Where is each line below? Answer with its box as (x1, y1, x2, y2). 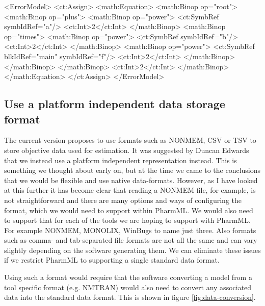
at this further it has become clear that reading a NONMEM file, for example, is (4, 185, 256, 195)
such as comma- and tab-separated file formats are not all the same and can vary (4, 235, 257, 245)
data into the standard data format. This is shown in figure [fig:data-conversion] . (4, 292, 256, 302)
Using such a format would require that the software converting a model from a (4, 272, 252, 283)
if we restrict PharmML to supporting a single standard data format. (4, 254, 220, 265)
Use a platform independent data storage (4, 96, 225, 112)
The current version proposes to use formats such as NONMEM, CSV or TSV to (4, 135, 256, 145)
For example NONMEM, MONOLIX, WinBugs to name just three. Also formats (4, 224, 256, 235)
